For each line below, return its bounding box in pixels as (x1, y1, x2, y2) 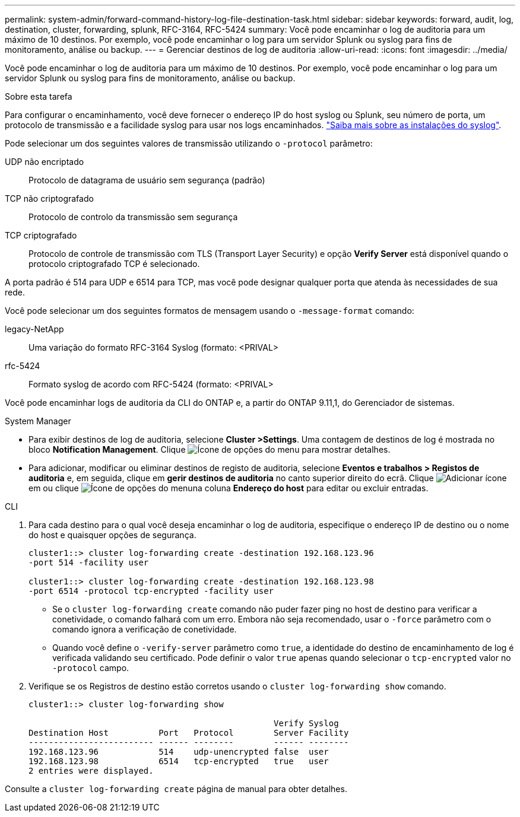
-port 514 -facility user (28, 558, 149, 567)
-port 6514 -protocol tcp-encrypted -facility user (28, 586, 274, 596)
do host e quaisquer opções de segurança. (28, 530, 196, 540)
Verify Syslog (274, 719, 339, 728)
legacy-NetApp (5, 324, 64, 334)
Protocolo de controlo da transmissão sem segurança (28, 212, 238, 222)
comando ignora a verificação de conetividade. (52, 624, 237, 634)
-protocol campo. (52, 663, 129, 673)
